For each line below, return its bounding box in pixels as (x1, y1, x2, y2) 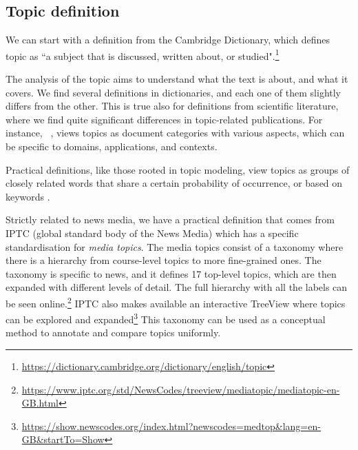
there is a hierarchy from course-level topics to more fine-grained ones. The (6, 253, 322, 267)
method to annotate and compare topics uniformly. (6, 325, 221, 340)
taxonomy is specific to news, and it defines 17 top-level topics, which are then (6, 266, 337, 280)
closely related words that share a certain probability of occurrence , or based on (6, 176, 343, 190)
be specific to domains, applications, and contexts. (6, 139, 218, 154)
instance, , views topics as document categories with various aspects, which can (6, 125, 345, 140)
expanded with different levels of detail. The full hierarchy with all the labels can (6, 280, 348, 294)
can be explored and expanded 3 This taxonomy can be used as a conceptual (6, 310, 326, 326)
